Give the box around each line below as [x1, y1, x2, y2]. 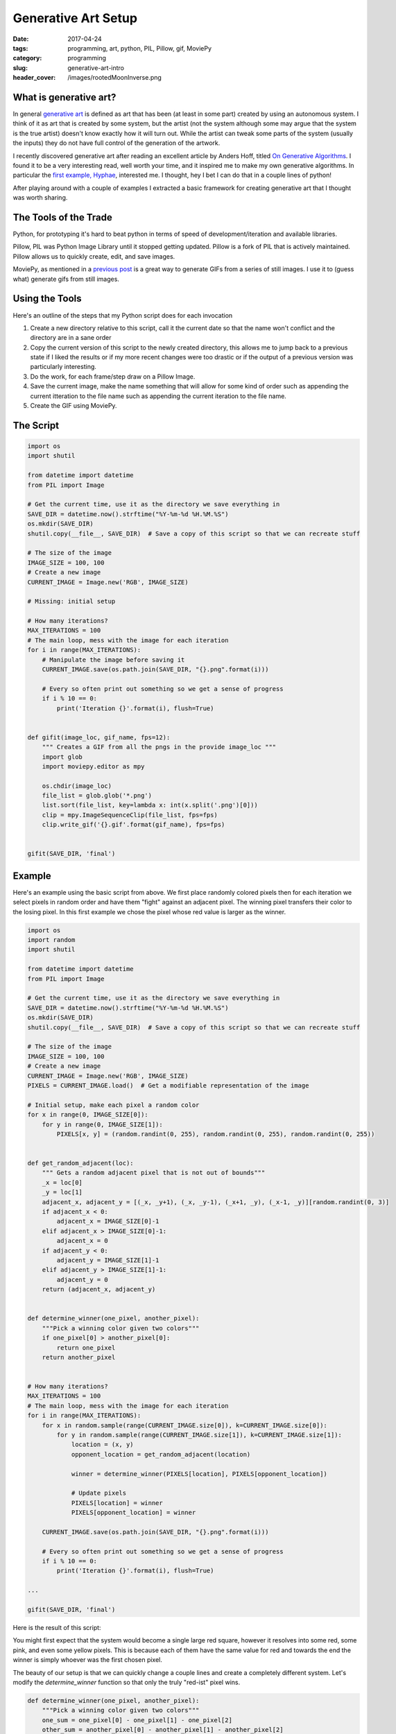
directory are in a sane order [30, 334, 112, 342]
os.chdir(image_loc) [42, 782, 112, 790]
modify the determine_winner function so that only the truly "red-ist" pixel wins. [12, 1678, 241, 1686]
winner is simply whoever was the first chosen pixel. [12, 1656, 163, 1664]
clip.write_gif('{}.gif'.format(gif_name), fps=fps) [42, 821, 225, 829]
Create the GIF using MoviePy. [30, 402, 117, 410]
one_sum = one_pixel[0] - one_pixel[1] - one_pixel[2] [42, 1716, 232, 1724]
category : [12, 54, 42, 62]
